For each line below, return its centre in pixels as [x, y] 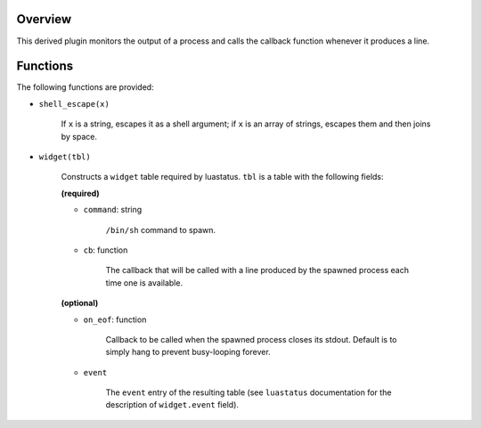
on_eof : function [115, 319]
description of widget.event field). [172, 405]
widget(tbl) [65, 157]
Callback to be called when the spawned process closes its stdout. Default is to [251, 339]
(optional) [80, 303]
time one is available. [144, 283]
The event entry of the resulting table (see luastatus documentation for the [249, 392]
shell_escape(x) [74, 104]
